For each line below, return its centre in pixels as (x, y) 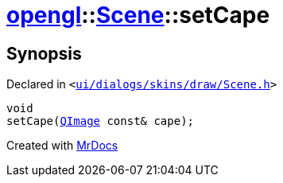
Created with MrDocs (62, 146)
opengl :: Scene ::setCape (138, 15)
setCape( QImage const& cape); (101, 121)
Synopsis (44, 53)
